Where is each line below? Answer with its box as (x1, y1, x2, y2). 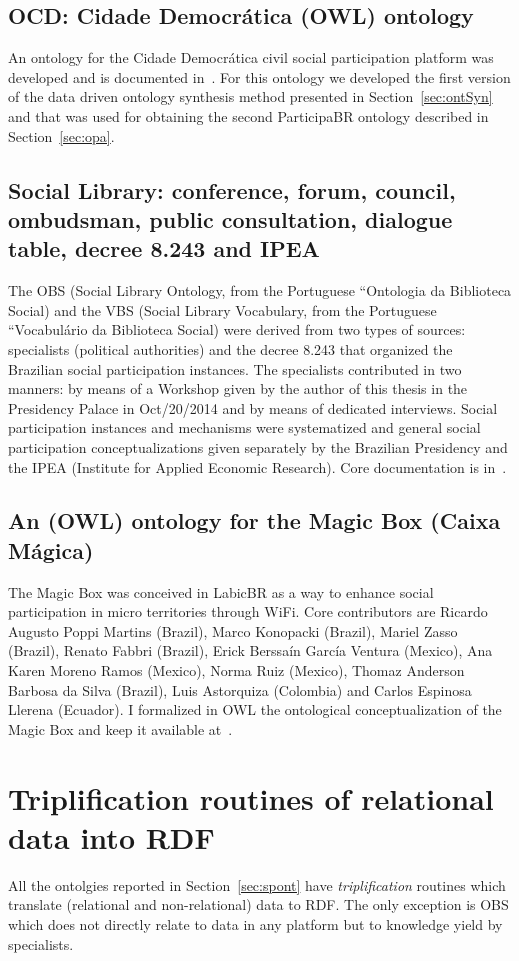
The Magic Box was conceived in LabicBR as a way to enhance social (8, 581, 434, 602)
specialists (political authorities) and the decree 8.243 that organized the (8, 338, 453, 359)
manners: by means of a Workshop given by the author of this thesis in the (8, 378, 468, 399)
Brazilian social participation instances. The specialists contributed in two (8, 358, 462, 379)
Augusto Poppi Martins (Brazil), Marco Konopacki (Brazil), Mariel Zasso (8, 620, 458, 641)
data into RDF (8, 816, 215, 857)
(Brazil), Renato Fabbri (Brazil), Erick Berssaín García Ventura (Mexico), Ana (8, 640, 493, 661)
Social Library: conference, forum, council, (8, 174, 456, 205)
